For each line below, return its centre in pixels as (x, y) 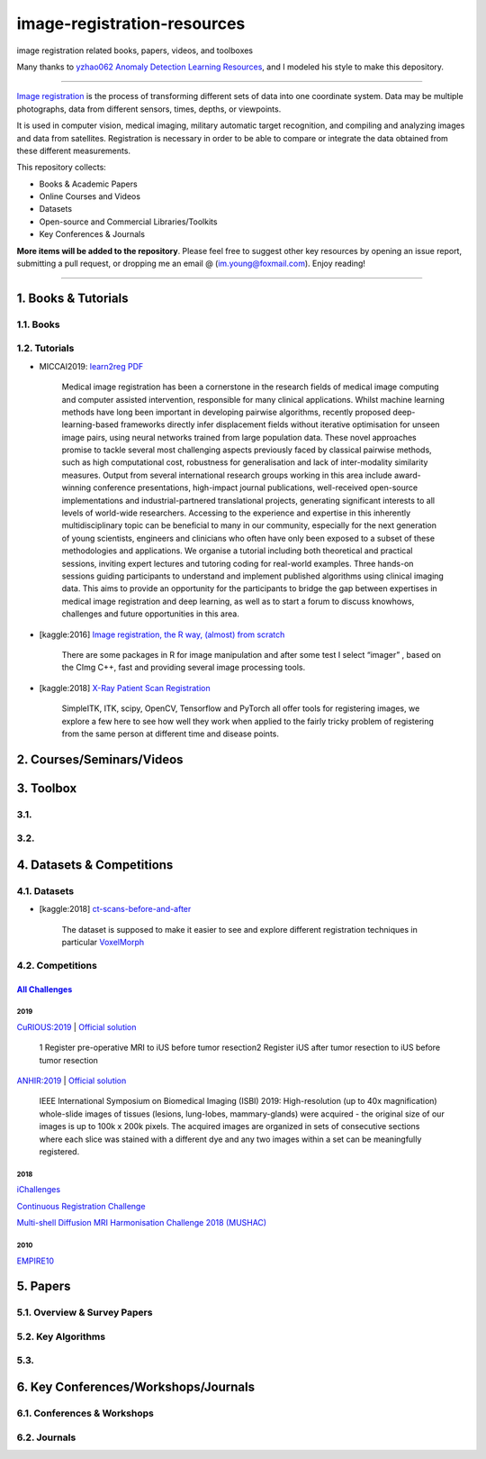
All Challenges (45, 989)
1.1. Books (38, 324)
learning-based (90, 424)
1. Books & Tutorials (72, 298)
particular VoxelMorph (103, 942)
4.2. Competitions (57, 965)
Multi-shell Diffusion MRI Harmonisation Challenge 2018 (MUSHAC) (142, 1223)
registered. (59, 1152)
